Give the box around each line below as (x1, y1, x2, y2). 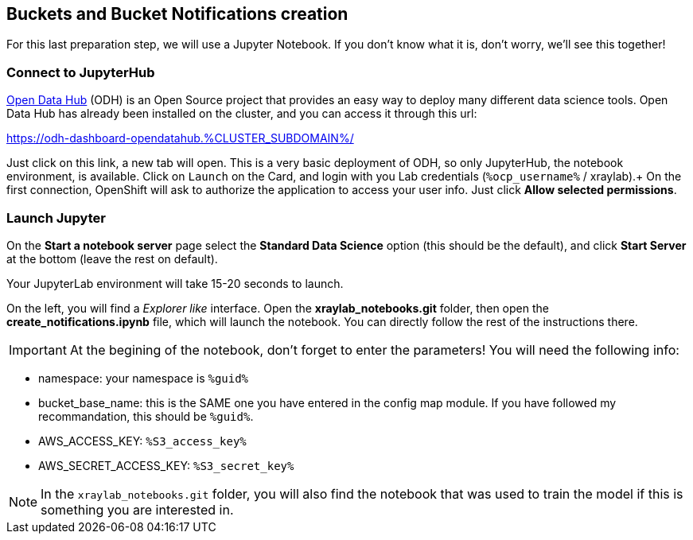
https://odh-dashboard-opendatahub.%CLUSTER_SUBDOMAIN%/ (6, 131, 354, 146)
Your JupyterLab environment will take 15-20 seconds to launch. (6, 276, 344, 290)
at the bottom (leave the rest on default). (6, 251, 218, 266)
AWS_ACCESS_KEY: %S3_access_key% (38, 433, 247, 448)
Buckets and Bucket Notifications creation (6, 4, 348, 24)
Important (9, 341, 67, 358)
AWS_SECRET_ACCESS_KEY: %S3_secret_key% (38, 458, 294, 472)
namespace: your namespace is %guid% (38, 371, 249, 385)
